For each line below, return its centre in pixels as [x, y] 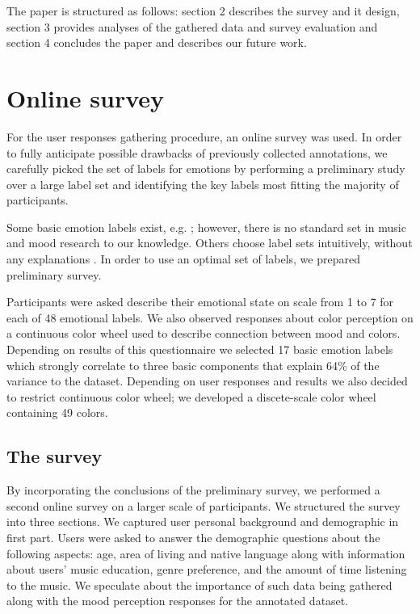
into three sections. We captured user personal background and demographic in [203, 521]
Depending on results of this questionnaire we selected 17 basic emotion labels [200, 349]
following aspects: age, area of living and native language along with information [206, 553]
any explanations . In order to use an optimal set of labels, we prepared [183, 259]
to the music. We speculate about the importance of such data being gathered [199, 585]
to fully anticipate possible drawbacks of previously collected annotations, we [197, 152]
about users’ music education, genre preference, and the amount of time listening [207, 569]
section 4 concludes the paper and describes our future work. [157, 42]
